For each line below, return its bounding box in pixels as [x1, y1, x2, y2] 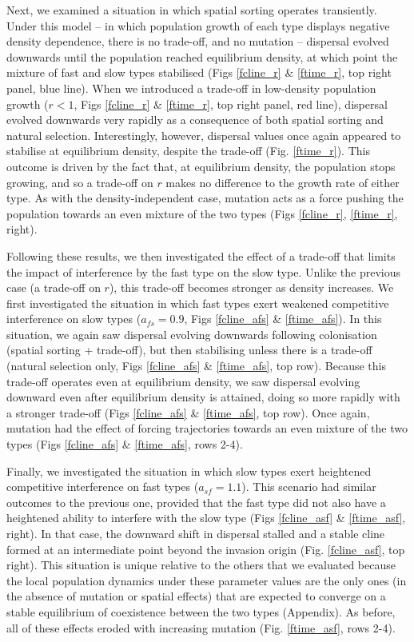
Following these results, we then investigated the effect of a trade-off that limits [6, 247, 396, 264]
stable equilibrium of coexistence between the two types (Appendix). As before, [6, 603, 396, 620]
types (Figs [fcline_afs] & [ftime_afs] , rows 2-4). [6, 436, 243, 453]
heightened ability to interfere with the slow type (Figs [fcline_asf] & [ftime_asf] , [6, 509, 406, 526]
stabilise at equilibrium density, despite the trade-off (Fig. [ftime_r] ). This [6, 142, 370, 159]
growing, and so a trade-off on [6, 173, 153, 190]
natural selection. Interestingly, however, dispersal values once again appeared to [6, 126, 401, 143]
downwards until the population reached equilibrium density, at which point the [6, 48, 398, 65]
